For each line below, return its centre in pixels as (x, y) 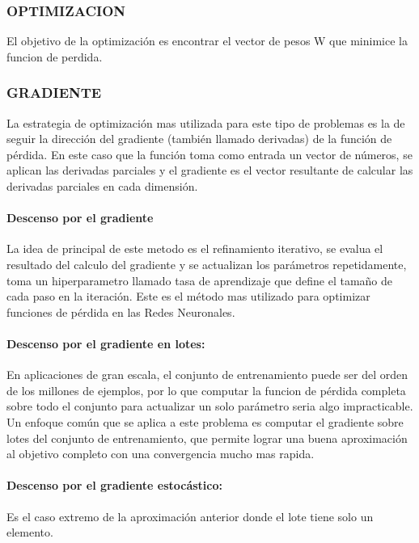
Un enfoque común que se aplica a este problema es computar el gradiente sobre (205, 421)
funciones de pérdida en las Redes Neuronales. (121, 311)
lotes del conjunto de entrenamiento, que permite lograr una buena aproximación (207, 438)
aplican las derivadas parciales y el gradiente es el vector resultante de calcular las (210, 170)
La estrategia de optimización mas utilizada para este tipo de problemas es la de (206, 122)
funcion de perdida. (55, 56)
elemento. (30, 532)
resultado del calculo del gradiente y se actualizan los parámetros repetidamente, (207, 264)
